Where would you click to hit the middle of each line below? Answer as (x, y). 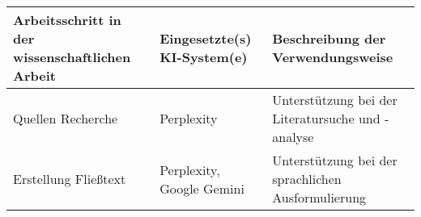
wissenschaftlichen (72, 57)
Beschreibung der (329, 38)
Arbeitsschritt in (67, 20)
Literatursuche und (326, 118)
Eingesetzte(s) (206, 38)
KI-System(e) (204, 57)
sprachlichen (307, 179)
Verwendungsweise (333, 57)
